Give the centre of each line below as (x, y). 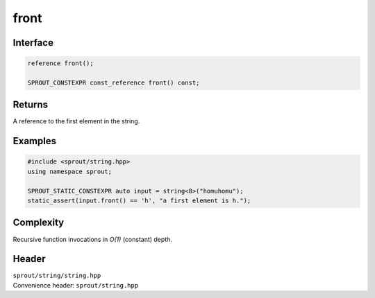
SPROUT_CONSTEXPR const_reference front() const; (114, 82)
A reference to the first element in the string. (76, 121)
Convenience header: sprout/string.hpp (76, 285)
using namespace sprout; (70, 171)
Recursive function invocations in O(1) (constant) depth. (93, 239)
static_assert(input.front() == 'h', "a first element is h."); (139, 201)
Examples (35, 141)
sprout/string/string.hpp (57, 276)
